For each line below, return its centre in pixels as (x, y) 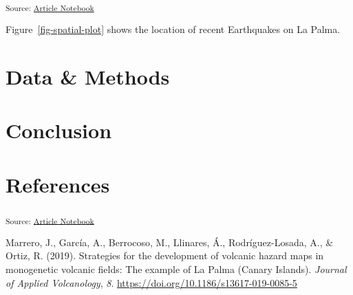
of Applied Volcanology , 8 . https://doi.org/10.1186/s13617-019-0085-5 (151, 282)
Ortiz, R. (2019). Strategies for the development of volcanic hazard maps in (165, 255)
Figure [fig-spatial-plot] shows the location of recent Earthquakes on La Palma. (173, 29)
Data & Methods (88, 76)
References (58, 184)
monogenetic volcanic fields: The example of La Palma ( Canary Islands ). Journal (176, 269)
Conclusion (59, 130)
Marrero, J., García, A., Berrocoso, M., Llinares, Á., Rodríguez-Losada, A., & (170, 242)
